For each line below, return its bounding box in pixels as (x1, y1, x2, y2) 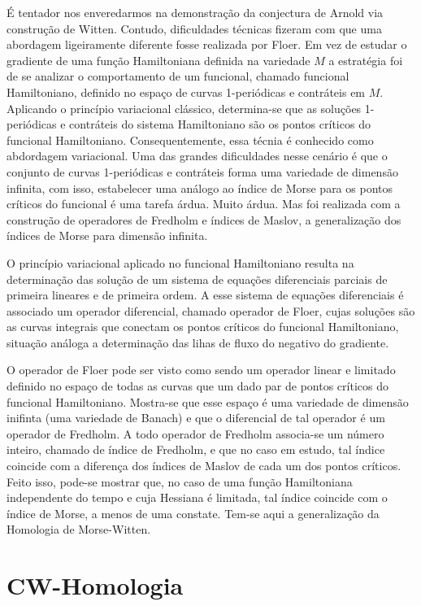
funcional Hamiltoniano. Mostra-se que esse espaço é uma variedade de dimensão (7, 393, 409, 410)
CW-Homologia (7, 569, 184, 602)
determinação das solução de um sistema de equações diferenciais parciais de (7, 270, 388, 287)
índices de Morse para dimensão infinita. (7, 227, 208, 244)
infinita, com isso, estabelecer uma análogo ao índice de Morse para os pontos (7, 179, 393, 196)
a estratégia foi (328, 51, 403, 68)
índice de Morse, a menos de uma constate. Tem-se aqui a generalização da (7, 504, 380, 521)
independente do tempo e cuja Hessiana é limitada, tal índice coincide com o (7, 489, 388, 506)
